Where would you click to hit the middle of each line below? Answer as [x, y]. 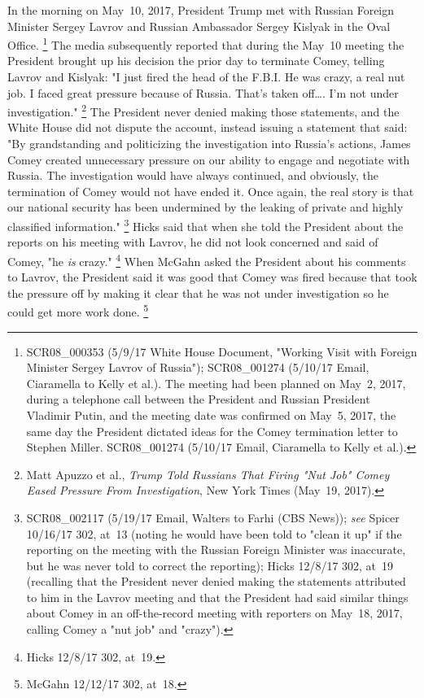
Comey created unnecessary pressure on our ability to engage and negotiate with [209, 159]
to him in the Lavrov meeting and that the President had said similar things [217, 597]
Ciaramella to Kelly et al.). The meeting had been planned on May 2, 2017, [216, 383]
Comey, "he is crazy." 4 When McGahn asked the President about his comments [207, 260]
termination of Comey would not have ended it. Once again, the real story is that [211, 191]
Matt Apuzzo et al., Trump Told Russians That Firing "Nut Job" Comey [208, 474]
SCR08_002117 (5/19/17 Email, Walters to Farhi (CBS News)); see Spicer [213, 517]
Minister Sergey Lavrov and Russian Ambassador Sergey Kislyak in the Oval [199, 26]
